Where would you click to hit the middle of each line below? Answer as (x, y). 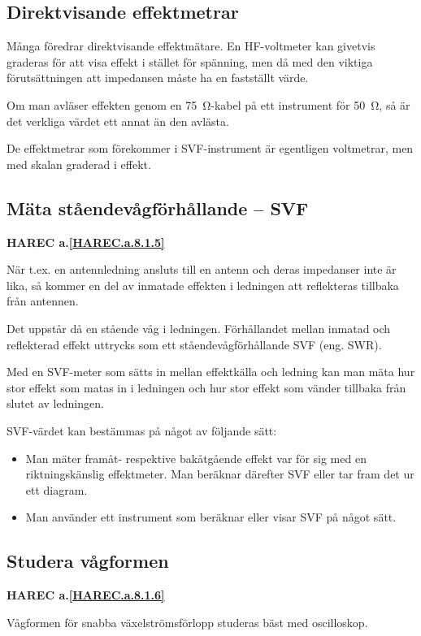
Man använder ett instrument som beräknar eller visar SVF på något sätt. (211, 517)
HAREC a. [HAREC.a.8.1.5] (86, 242)
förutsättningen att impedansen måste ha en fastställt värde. (158, 78)
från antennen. (43, 301)
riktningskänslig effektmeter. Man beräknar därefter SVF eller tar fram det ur (220, 474)
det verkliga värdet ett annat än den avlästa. (118, 121)
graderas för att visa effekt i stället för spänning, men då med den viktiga (190, 61)
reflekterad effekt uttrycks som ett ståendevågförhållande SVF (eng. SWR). (194, 344)
